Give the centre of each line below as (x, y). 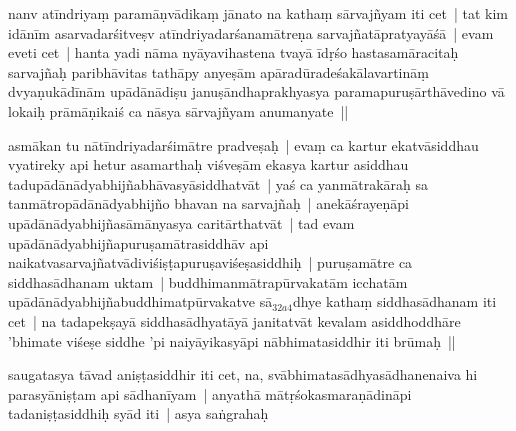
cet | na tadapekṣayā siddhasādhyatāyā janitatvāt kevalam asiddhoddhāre (234, 320)
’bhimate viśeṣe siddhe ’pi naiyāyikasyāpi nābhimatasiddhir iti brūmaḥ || (232, 340)
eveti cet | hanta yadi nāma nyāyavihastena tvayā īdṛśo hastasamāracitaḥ (233, 52)
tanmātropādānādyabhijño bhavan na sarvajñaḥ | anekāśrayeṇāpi (208, 203)
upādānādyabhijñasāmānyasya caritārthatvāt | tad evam (181, 222)
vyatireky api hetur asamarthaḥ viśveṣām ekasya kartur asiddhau (208, 164)
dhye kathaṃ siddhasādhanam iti (394, 301)
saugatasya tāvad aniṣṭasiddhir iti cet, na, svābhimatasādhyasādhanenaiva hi (243, 374)
